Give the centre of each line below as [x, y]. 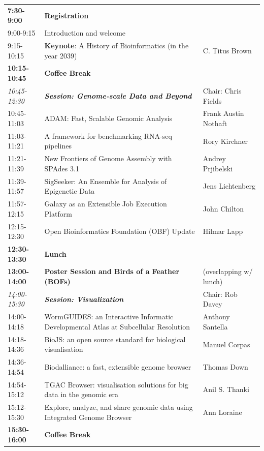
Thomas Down [225, 366]
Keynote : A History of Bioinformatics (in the [117, 46]
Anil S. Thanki [226, 389]
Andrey [214, 158]
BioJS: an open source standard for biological [115, 339]
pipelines [58, 146]
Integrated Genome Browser [88, 417]
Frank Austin [223, 113]
